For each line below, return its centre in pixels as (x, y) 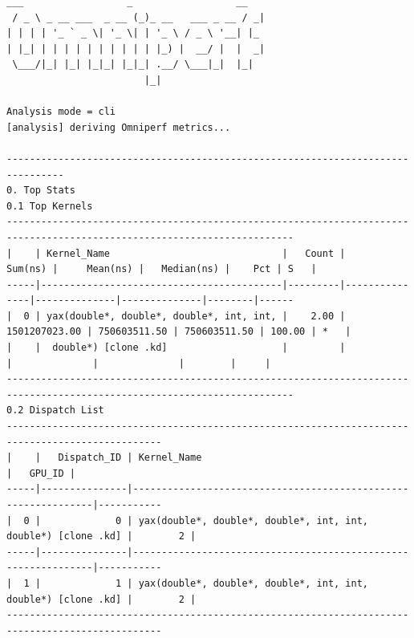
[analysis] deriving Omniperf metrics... (119, 127)
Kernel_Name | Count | (196, 253)
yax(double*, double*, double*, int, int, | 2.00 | (196, 316)
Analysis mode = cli (61, 112)
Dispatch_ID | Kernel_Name (130, 458)
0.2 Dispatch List (55, 410)
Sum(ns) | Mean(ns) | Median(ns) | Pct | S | (162, 269)
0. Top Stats (41, 191)
